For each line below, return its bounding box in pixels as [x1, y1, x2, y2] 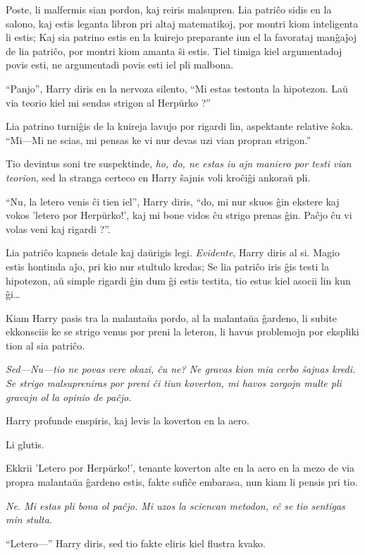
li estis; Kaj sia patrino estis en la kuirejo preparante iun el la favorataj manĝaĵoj [6, 30, 357, 44]
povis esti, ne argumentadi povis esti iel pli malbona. [6, 57, 234, 72]
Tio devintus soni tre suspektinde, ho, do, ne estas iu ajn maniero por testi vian [6, 156, 352, 171]
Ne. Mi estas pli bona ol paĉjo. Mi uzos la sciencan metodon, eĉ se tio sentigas [6, 498, 345, 513]
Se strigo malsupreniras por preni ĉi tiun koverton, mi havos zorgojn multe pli [6, 376, 342, 390]
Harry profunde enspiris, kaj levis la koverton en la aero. [6, 413, 249, 428]
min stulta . [6, 512, 52, 527]
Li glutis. [6, 436, 44, 451]
